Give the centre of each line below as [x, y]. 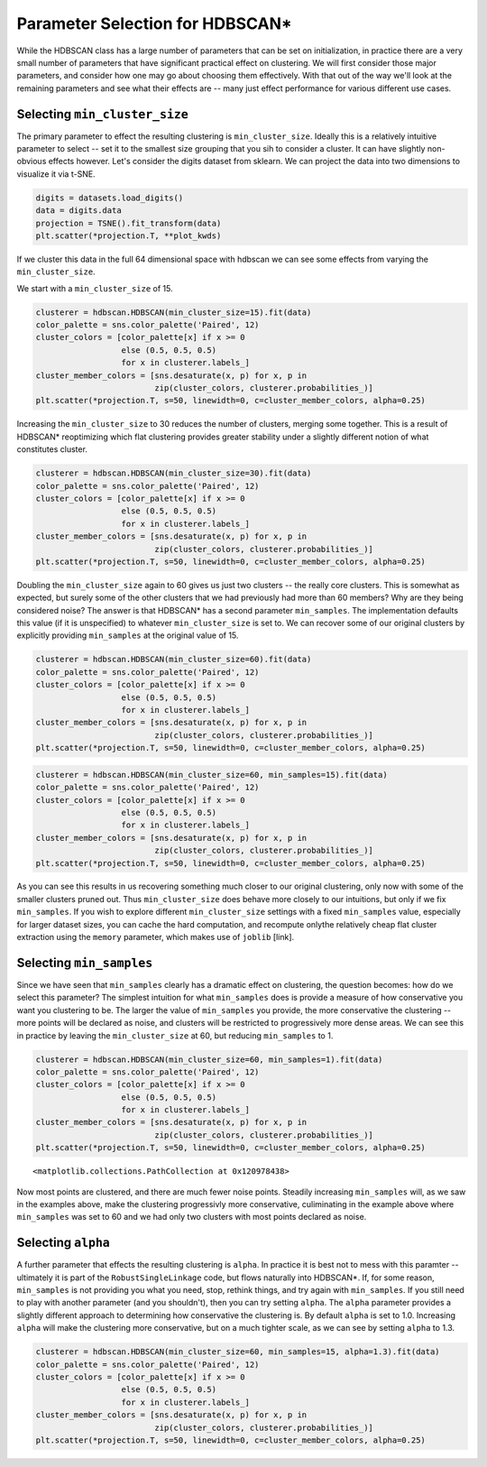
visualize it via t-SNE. [56, 174]
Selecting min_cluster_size [102, 114]
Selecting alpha [63, 1243]
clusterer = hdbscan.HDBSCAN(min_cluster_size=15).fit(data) [174, 312]
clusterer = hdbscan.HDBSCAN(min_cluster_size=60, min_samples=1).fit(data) [209, 1059]
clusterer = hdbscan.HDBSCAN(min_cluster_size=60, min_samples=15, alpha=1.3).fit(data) [238, 1352]
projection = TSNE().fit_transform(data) [129, 223]
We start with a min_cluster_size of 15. [95, 288]
